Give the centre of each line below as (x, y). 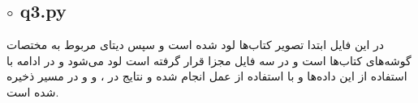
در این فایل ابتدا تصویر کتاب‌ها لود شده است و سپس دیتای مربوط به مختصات (195, 45)
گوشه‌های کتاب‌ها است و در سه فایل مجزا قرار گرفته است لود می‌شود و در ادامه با (209, 60)
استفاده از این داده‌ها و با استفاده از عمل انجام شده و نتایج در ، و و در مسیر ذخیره (207, 76)
